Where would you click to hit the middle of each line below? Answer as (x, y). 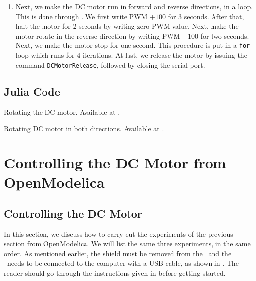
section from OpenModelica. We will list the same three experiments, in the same (127, 244)
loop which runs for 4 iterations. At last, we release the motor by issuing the (131, 55)
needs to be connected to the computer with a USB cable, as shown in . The (123, 263)
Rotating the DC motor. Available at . (62, 112)
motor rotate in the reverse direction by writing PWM (98, 35)
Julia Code (32, 91)
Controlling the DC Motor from (115, 162)
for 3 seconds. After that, (206, 16)
